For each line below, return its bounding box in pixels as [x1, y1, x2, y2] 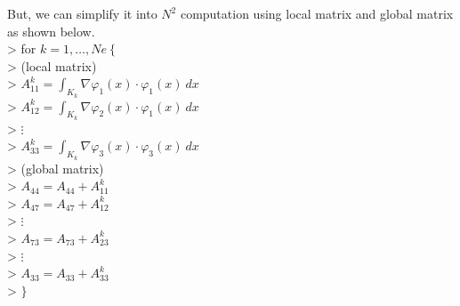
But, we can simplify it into [7, 4, 157, 22]
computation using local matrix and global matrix [180, 4, 454, 22]
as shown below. [7, 21, 95, 40]
